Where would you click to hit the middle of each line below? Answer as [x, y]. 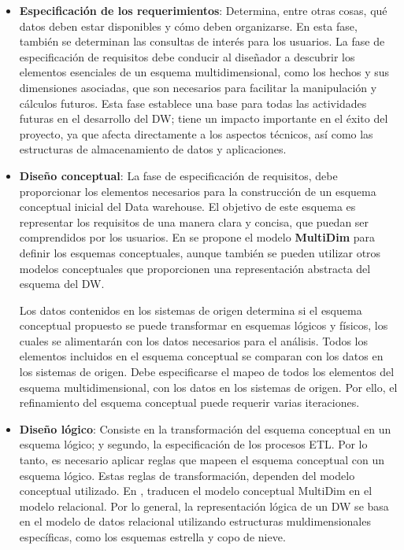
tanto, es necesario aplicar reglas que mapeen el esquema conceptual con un [202, 460]
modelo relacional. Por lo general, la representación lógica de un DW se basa [204, 506]
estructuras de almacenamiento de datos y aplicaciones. [153, 149]
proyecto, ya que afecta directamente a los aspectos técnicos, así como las [196, 133]
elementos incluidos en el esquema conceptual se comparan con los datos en [201, 356]
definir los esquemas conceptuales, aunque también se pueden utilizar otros [200, 252]
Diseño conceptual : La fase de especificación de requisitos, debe [178, 175]
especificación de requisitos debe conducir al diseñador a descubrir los [187, 56]
